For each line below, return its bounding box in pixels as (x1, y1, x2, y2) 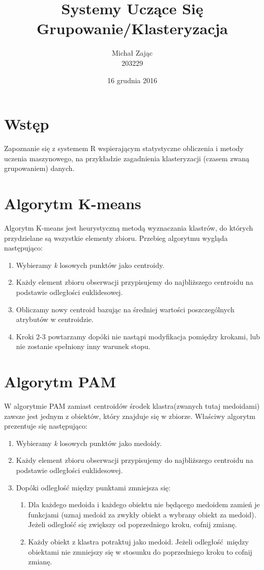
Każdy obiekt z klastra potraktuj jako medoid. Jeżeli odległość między (28, 536, 249, 547)
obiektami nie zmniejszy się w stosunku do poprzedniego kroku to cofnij (28, 546, 252, 557)
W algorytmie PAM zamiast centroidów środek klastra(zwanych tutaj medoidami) (4, 401, 260, 411)
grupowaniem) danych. (4, 163, 75, 174)
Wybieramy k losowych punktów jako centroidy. (16, 259, 165, 270)
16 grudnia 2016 (107, 75, 158, 85)
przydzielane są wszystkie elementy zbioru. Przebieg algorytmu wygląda (4, 232, 228, 243)
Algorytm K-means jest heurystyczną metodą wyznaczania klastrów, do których (4, 222, 253, 233)
